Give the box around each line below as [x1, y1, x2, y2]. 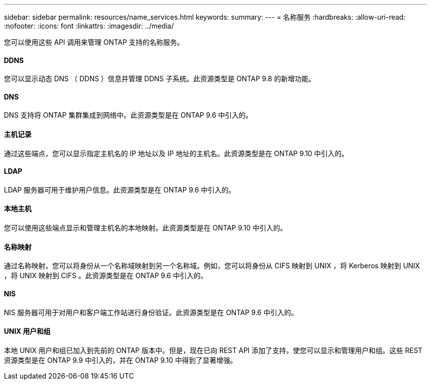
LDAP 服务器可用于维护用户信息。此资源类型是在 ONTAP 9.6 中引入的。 [4, 185, 236, 194]
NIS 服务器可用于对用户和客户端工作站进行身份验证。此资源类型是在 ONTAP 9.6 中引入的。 [4, 308, 298, 317]
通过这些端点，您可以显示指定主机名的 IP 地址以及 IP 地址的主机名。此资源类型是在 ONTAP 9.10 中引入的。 [4, 149, 349, 158]
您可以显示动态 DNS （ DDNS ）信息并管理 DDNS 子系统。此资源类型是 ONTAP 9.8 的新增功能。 [4, 74, 315, 83]
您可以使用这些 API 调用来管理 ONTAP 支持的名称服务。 [4, 38, 184, 46]
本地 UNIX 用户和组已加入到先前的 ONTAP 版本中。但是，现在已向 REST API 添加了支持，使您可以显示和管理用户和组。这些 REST [4, 346, 423, 354]
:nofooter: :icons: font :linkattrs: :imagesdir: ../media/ [4, 22, 174, 30]
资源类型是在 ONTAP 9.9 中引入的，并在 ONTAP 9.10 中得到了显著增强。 [4, 355, 237, 364]
